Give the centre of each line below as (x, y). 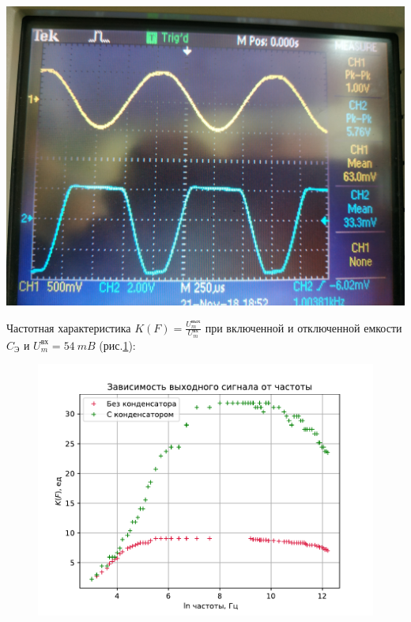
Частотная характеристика (69, 327)
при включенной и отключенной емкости (304, 327)
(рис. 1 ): (117, 345)
